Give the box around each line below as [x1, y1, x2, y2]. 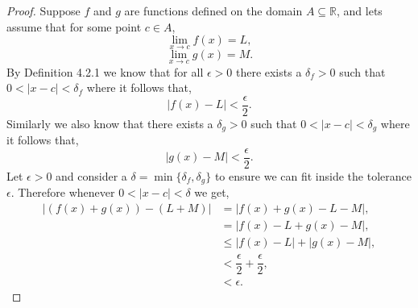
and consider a [56, 167, 127, 184]
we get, [194, 184, 230, 201]
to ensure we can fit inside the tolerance [214, 167, 412, 184]
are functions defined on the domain [124, 2, 303, 19]
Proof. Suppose [6, 2, 81, 19]
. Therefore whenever [10, 184, 115, 201]
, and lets [337, 2, 383, 19]
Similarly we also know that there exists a [6, 114, 213, 131]
